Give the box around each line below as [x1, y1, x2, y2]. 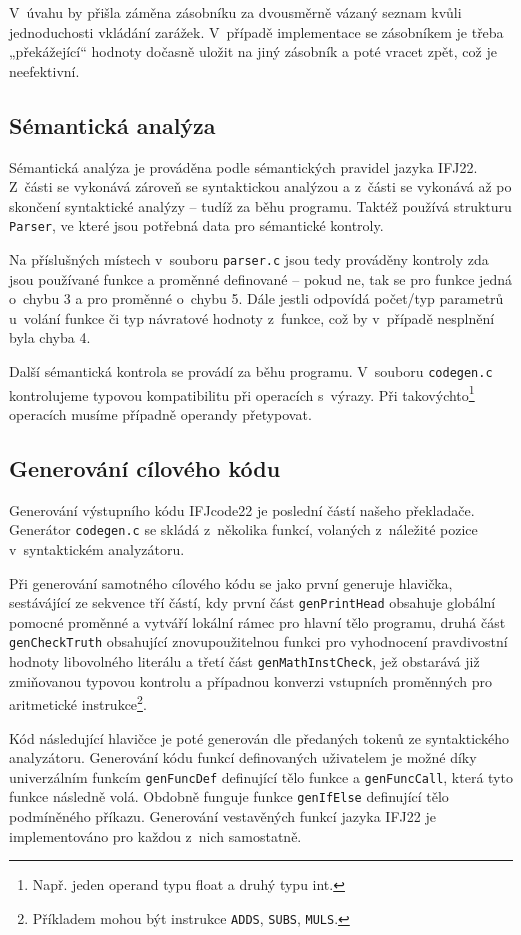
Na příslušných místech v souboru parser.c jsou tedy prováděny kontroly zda [9, 249, 489, 270]
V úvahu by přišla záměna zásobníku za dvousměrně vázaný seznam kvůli [9, 2, 462, 22]
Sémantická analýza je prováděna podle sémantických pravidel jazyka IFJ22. [9, 156, 478, 177]
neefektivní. [9, 60, 80, 81]
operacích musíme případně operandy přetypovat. [9, 403, 312, 424]
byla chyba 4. [9, 327, 91, 348]
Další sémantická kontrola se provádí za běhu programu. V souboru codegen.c [9, 361, 493, 382]
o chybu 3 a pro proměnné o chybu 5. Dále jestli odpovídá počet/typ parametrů [9, 288, 504, 309]
